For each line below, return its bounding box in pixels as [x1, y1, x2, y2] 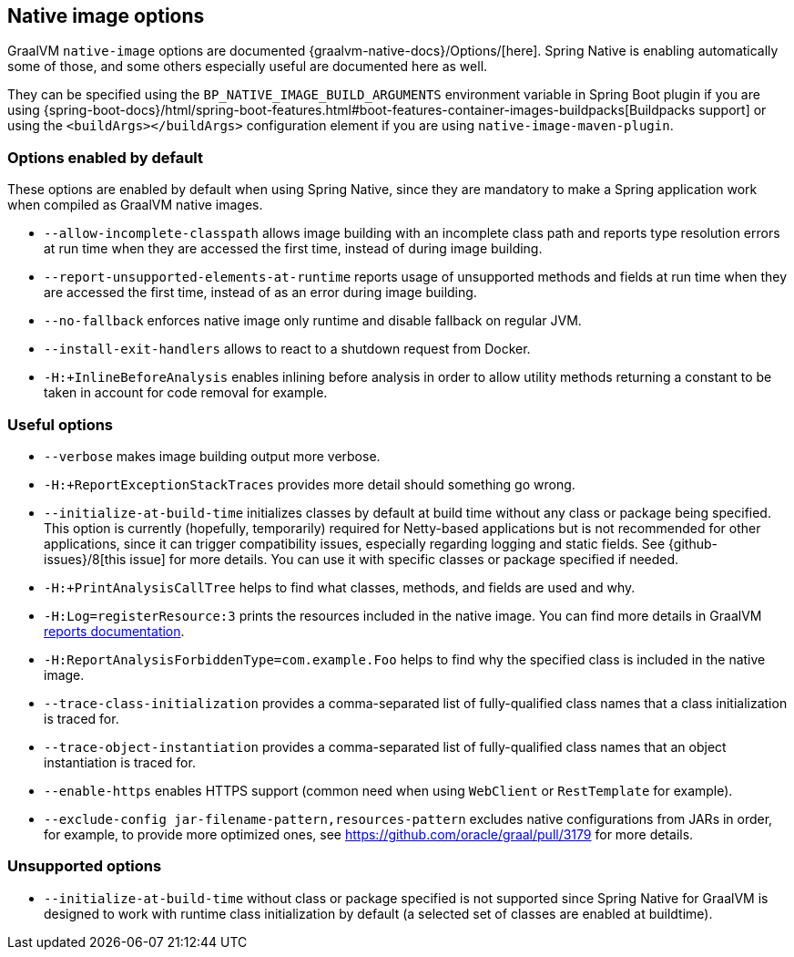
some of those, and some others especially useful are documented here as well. [7, 58, 488, 75]
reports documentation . [44, 623, 185, 639]
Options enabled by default [7, 148, 204, 167]
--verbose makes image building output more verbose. [44, 448, 381, 464]
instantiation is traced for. [44, 754, 196, 770]
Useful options [7, 415, 114, 434]
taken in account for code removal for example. [44, 385, 328, 401]
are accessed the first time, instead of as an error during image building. [44, 284, 477, 301]
